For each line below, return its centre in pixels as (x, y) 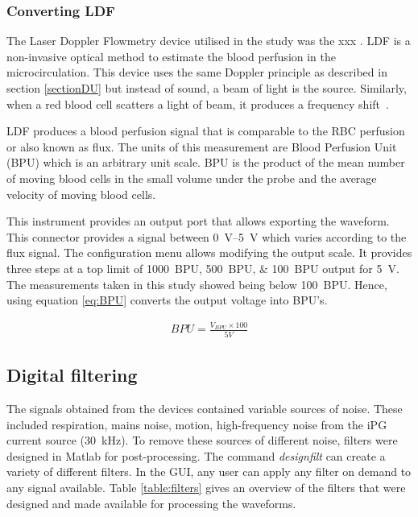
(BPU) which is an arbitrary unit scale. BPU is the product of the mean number (206, 162)
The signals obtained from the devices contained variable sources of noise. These (205, 408)
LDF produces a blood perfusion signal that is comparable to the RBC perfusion (206, 131)
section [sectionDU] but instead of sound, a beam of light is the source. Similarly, (207, 88)
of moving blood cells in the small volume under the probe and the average (192, 178)
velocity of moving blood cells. (81, 194)
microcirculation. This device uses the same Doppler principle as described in (197, 72)
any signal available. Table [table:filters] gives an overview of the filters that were (206, 487)
